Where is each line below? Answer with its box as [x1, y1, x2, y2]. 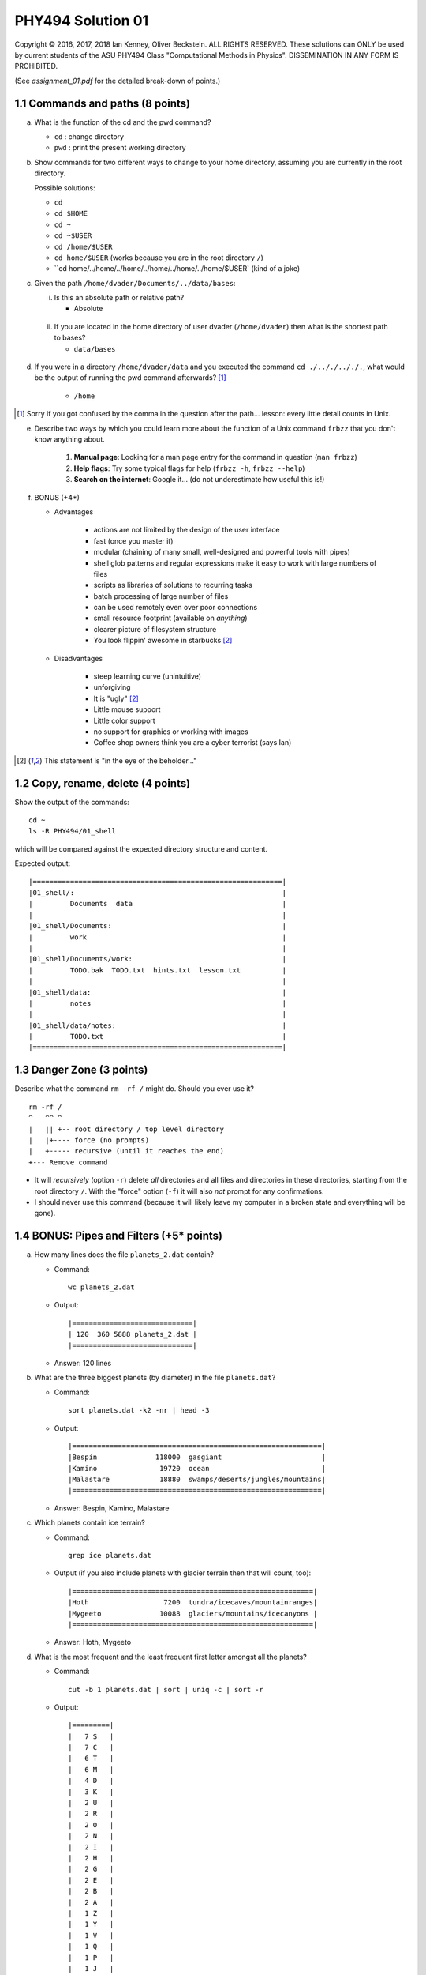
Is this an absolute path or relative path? [54, 293, 185, 303]
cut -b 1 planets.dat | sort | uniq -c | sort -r [68, 1685, 264, 1694]
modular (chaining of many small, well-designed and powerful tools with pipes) [93, 547, 351, 557]
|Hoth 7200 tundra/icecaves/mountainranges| [68, 1598, 318, 1607]
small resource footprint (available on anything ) [93, 613, 248, 623]
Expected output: [14, 859, 71, 868]
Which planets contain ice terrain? [34, 1518, 146, 1528]
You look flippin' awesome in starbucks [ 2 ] [93, 636, 233, 645]
